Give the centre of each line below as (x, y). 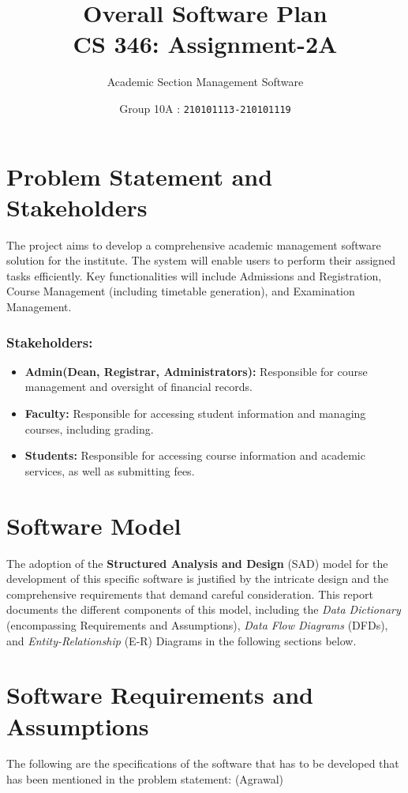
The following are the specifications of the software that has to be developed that (203, 763)
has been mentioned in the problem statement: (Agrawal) (145, 779)
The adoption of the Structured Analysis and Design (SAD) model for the (197, 563)
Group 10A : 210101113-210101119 (205, 108)
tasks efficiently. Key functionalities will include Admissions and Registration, (194, 275)
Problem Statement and (140, 176)
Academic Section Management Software (205, 82)
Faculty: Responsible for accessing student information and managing (195, 413)
